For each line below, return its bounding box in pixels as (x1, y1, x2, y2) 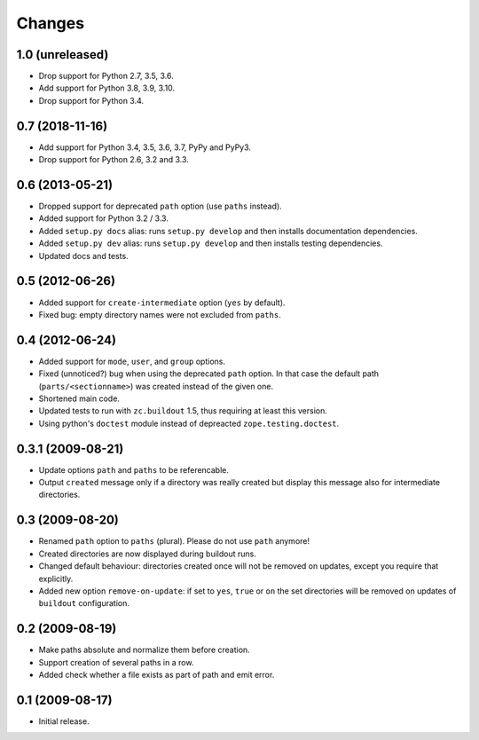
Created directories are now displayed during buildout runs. (38, 548, 256, 559)
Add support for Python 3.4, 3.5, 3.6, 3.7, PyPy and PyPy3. (38, 142, 252, 153)
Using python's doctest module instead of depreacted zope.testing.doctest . (38, 418, 340, 429)
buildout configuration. (38, 598, 130, 609)
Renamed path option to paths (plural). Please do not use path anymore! (38, 536, 310, 547)
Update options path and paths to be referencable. (38, 464, 230, 475)
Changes (16, 13, 84, 33)
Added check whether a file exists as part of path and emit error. (38, 670, 275, 680)
